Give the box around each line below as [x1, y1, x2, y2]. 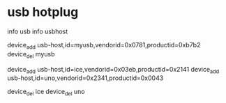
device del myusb [7, 49, 55, 60]
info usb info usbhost [7, 27, 68, 35]
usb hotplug [7, 4, 79, 20]
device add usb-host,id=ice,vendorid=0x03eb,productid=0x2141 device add [7, 65, 220, 75]
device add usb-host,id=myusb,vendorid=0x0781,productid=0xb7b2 [7, 40, 201, 51]
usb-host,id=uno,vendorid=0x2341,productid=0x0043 [7, 74, 164, 82]
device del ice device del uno [7, 88, 85, 97]
